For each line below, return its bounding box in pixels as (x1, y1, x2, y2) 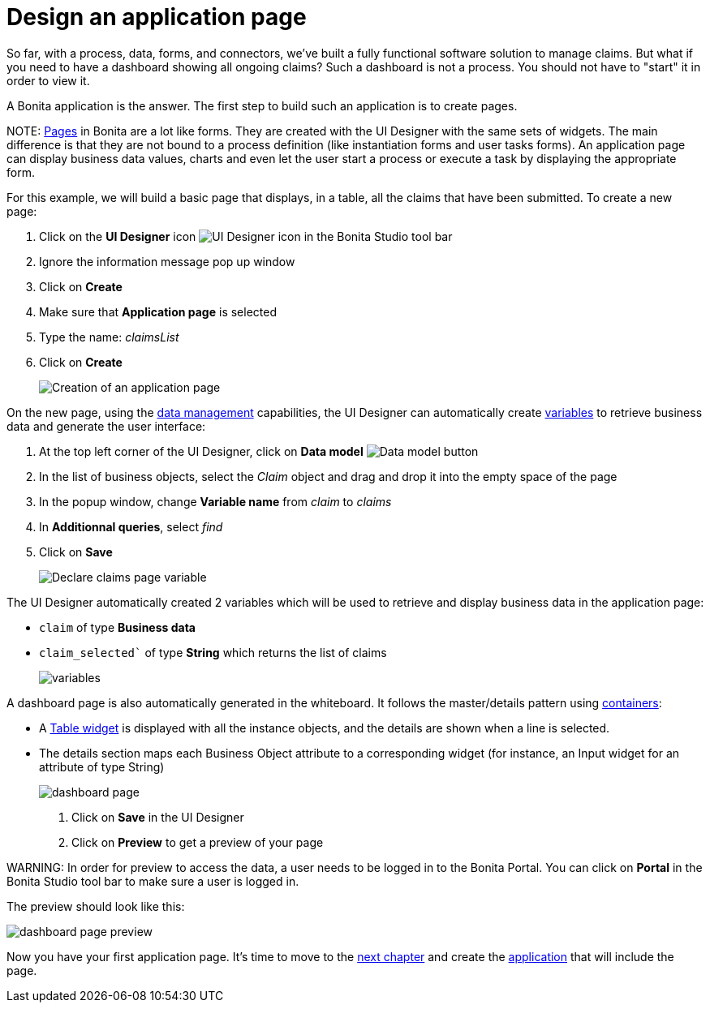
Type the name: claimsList (39, 329, 179, 344)
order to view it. (6, 73, 90, 88)
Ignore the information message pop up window (39, 254, 295, 268)
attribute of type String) (39, 759, 165, 774)
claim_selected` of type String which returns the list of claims (39, 645, 387, 659)
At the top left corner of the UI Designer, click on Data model (39, 444, 364, 458)
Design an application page (6, 3, 307, 31)
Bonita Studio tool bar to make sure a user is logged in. (6, 874, 299, 888)
